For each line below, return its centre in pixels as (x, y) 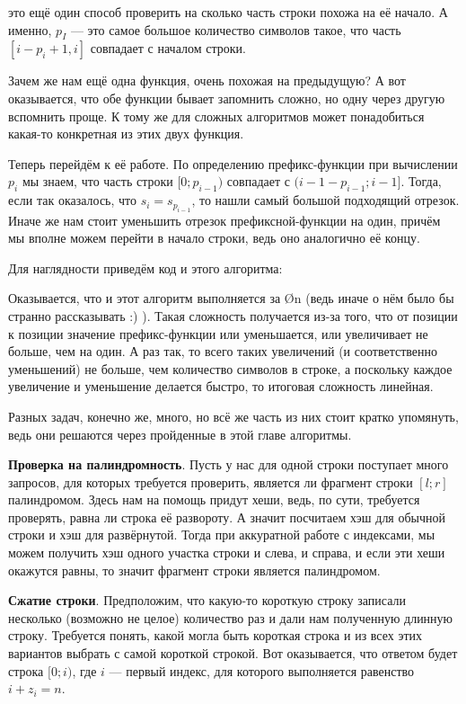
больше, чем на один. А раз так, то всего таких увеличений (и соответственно (223, 351)
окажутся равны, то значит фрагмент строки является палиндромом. (194, 570)
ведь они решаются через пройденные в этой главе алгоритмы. (180, 434)
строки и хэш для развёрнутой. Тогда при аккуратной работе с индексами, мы (222, 535)
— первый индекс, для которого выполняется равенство (262, 670)
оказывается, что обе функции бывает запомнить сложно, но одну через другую (227, 98)
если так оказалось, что (73, 200)
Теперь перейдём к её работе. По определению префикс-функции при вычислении (233, 163)
